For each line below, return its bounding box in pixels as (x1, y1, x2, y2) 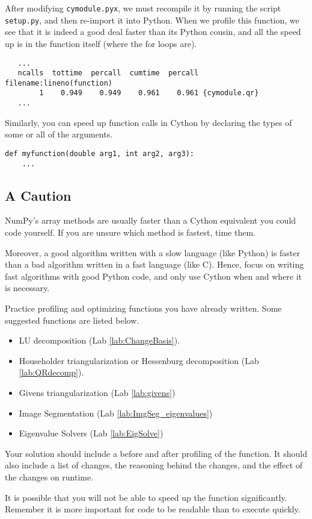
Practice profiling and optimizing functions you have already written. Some (5, 302, 282, 315)
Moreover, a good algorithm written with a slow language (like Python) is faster (5, 246, 301, 259)
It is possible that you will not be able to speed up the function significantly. (5, 491, 287, 503)
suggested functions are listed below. (5, 313, 139, 326)
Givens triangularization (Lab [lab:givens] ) (19, 386, 176, 399)
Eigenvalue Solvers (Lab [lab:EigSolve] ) (19, 427, 164, 439)
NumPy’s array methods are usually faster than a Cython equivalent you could (5, 214, 296, 227)
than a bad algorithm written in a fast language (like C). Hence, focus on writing (5, 258, 304, 271)
